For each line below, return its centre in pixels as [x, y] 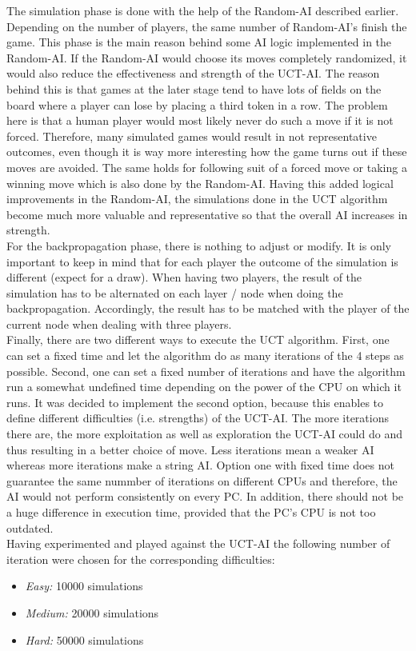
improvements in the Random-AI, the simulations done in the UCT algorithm [197, 199]
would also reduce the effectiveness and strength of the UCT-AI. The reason [193, 73]
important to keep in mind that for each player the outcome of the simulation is [202, 261]
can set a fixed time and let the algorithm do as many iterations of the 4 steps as [205, 355]
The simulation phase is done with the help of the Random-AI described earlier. [203, 10]
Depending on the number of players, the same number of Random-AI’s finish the [207, 26]
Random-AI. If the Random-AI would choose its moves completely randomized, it [207, 57]
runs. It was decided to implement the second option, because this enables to [195, 402]
